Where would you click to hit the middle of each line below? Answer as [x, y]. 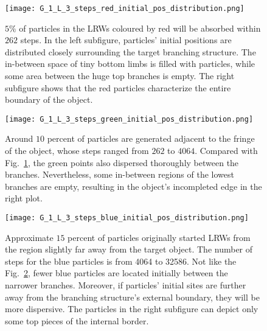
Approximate [29, 237]
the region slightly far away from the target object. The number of [129, 249]
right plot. [24, 198]
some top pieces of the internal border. [77, 320]
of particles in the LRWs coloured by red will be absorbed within [140, 28]
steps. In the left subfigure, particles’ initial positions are [126, 40]
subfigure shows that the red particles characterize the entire [118, 87]
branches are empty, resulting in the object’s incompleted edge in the [133, 186]
